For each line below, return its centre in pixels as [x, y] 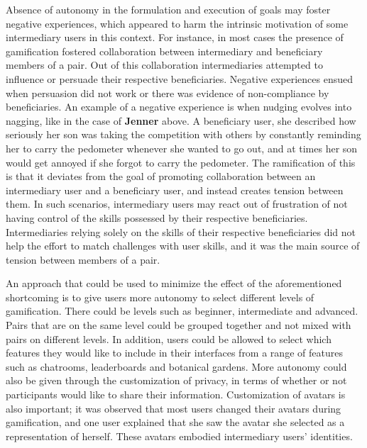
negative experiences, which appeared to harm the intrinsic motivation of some [177, 23]
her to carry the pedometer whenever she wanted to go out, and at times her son [182, 148]
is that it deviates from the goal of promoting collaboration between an [161, 176]
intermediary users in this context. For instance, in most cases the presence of [175, 37]
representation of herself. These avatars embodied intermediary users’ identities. [179, 436]
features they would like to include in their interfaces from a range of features [174, 353]
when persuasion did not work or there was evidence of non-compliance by [168, 93]
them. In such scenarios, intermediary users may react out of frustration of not [177, 204]
